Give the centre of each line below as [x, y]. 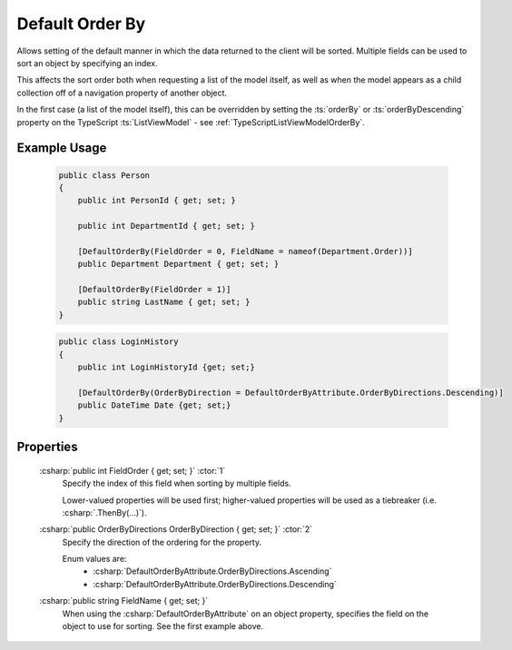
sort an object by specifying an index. [87, 63]
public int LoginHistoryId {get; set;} [167, 367]
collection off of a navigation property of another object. [122, 93]
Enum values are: [94, 559]
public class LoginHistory [118, 342]
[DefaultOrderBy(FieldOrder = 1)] [154, 290]
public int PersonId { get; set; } [157, 201]
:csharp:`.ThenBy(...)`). [104, 512]
